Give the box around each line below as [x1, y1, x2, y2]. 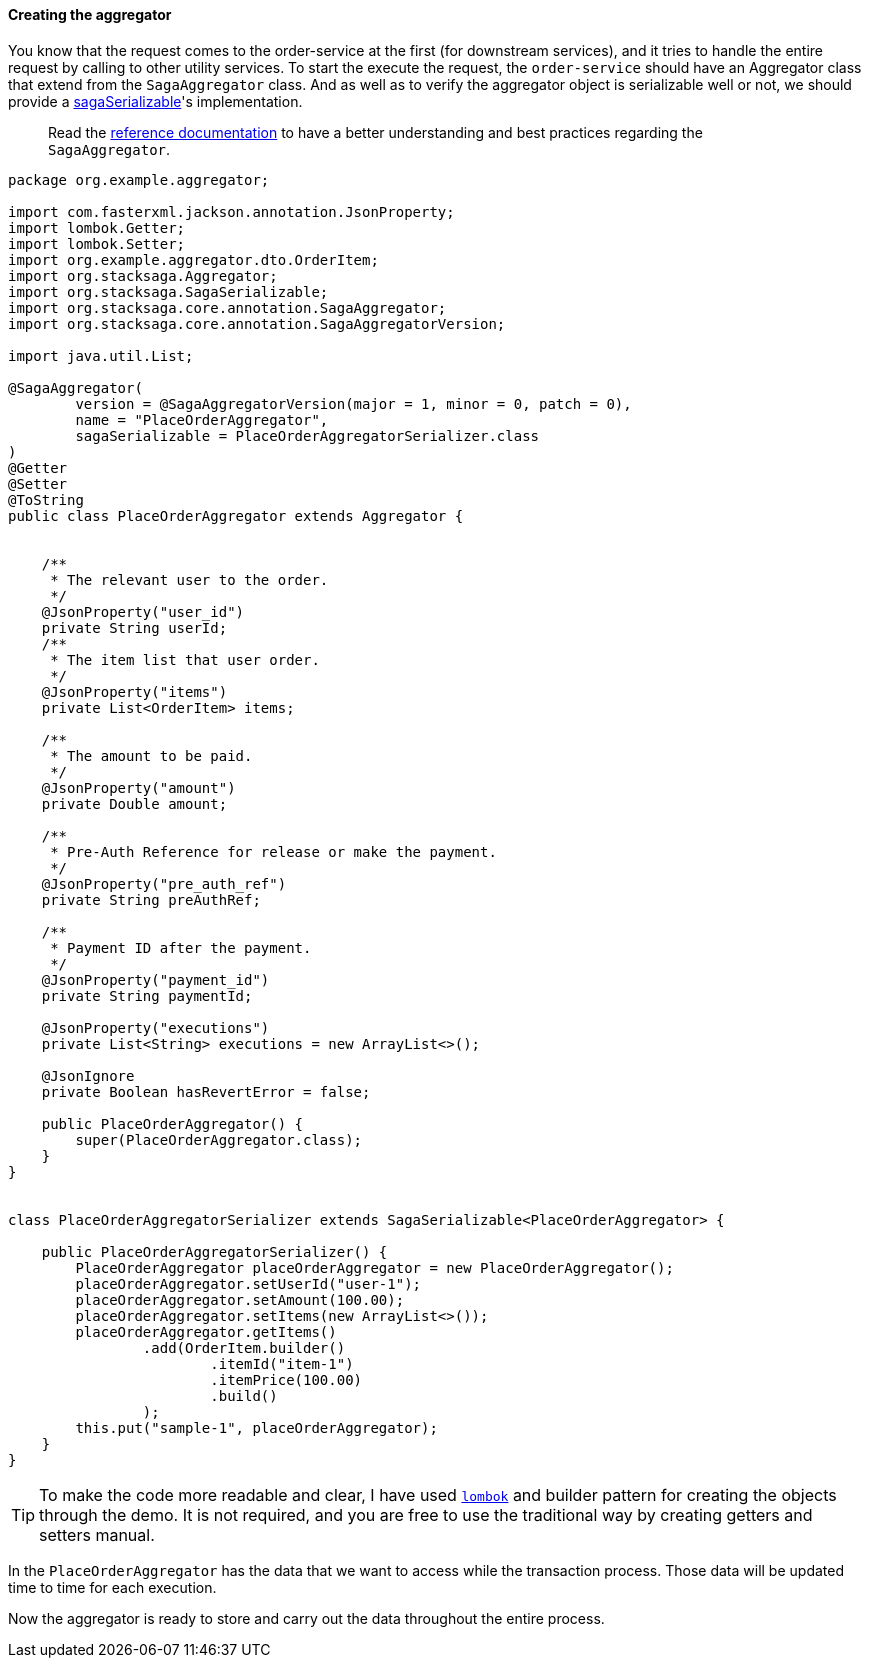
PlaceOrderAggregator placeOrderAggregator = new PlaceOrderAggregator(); [75, 1259, 674, 1276]
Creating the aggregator [8, 6, 172, 23]
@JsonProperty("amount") [41, 779, 236, 796]
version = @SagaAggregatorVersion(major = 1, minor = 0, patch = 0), [75, 395, 632, 412]
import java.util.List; [8, 347, 194, 364]
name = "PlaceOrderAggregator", [75, 411, 329, 428]
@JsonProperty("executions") [41, 1019, 270, 1036]
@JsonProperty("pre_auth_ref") [41, 875, 287, 892]
